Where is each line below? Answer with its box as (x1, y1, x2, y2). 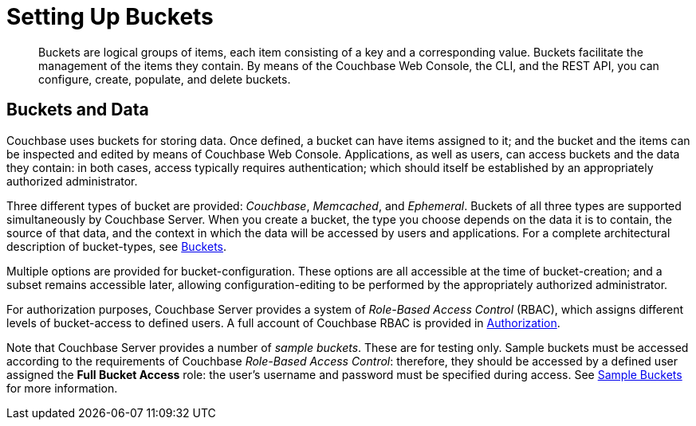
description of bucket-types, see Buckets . (6, 239, 227, 253)
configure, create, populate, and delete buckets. (38, 72, 291, 86)
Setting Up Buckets (6, 3, 214, 30)
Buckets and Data (6, 100, 149, 120)
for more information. (6, 381, 118, 395)
